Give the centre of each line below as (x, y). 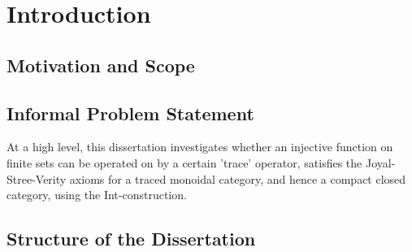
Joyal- (380, 162)
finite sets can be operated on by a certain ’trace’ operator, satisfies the (184, 162)
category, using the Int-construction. (97, 195)
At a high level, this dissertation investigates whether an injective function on (200, 147)
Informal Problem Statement (130, 113)
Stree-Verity (37, 178)
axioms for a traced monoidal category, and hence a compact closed (238, 178)
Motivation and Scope (101, 65)
